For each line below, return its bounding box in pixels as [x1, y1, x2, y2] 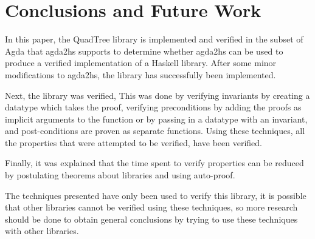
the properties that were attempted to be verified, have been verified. [5, 136, 262, 149]
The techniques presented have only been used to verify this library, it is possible [5, 189, 306, 201]
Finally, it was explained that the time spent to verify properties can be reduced [5, 157, 304, 169]
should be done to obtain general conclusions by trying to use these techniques [5, 212, 298, 225]
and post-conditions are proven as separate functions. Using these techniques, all [5, 124, 305, 137]
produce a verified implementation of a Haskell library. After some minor [5, 56, 277, 69]
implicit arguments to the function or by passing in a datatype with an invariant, [5, 112, 308, 125]
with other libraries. [5, 224, 79, 237]
